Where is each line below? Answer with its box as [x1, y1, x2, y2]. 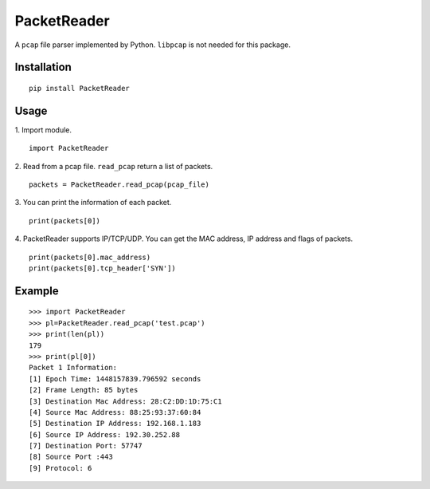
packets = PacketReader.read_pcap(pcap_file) [29, 180, 210, 189]
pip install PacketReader [29, 84, 131, 93]
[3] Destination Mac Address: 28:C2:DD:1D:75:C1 [29, 396, 222, 406]
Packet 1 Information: [29, 363, 118, 373]
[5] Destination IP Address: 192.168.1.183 [29, 419, 201, 428]
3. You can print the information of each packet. [14, 198, 172, 207]
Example [14, 284, 59, 298]
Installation [14, 61, 72, 74]
